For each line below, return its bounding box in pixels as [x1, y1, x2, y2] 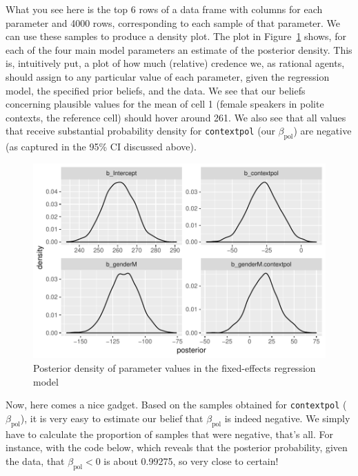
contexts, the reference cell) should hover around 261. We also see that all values [6, 110, 346, 124]
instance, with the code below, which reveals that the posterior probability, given [6, 440, 348, 455]
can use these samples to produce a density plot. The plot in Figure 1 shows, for [6, 29, 346, 43]
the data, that [6, 453, 65, 468]
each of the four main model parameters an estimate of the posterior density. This [6, 42, 352, 57]
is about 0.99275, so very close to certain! [103, 453, 279, 468]
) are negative [293, 123, 352, 138]
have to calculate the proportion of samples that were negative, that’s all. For [6, 426, 334, 441]
